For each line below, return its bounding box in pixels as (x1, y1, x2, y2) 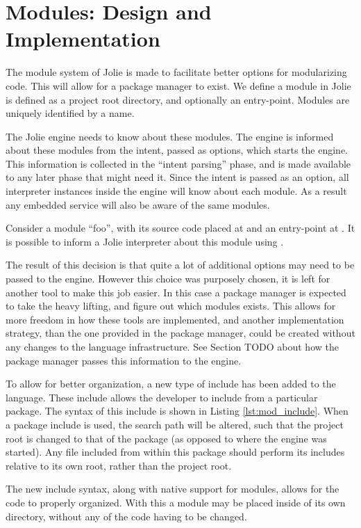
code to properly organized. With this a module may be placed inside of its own (6, 495, 346, 509)
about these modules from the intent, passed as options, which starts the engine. (6, 143, 349, 157)
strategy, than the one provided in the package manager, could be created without (6, 326, 355, 340)
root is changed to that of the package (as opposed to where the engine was (6, 431, 327, 445)
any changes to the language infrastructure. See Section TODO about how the (6, 339, 339, 353)
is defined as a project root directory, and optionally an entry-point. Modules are (6, 92, 350, 106)
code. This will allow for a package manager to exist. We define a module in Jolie (6, 78, 351, 93)
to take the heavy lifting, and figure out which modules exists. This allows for (6, 298, 336, 313)
